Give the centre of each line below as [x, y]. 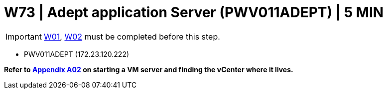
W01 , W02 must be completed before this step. [132, 36]
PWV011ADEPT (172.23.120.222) [77, 54]
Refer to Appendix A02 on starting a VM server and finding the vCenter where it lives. [149, 69]
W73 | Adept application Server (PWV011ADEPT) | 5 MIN [194, 12]
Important [24, 36]
